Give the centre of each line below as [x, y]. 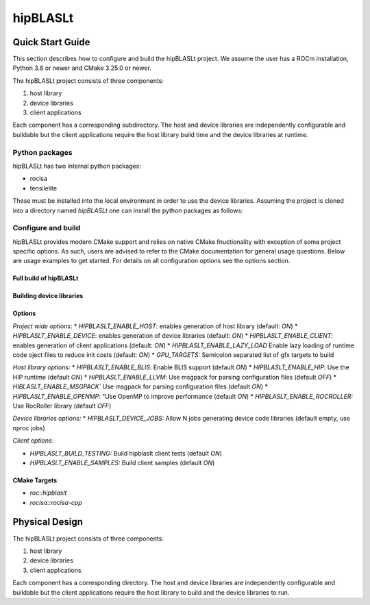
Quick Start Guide [51, 42]
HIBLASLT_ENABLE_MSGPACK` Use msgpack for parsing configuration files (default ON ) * [140, 386]
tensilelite [44, 188]
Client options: [33, 441]
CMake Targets [35, 480]
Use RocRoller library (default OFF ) [62, 406]
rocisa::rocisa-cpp [56, 502]
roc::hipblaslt [48, 493]
